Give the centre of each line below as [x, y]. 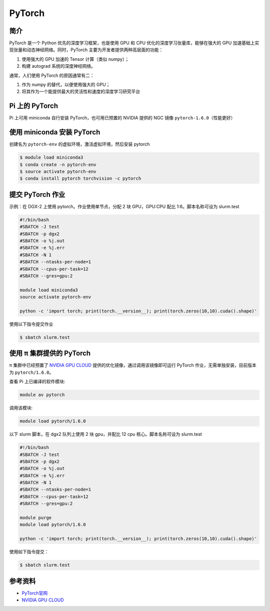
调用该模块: [21, 408]
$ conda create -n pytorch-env [58, 165]
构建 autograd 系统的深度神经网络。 [59, 66]
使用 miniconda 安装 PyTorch [55, 132]
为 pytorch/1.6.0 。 [31, 372]
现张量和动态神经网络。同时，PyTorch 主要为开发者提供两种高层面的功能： [86, 50]
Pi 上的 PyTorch [34, 106]
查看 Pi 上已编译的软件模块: [37, 382]
